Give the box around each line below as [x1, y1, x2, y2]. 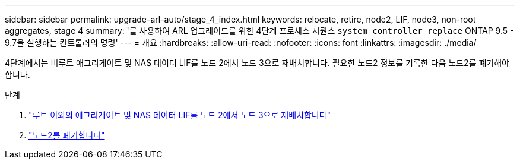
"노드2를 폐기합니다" [28, 130, 105, 140]
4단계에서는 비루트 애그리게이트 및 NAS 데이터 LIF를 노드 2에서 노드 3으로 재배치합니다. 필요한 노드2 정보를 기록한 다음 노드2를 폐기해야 [5, 58, 509, 68]
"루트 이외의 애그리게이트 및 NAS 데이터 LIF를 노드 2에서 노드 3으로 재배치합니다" [28, 110, 331, 120]
